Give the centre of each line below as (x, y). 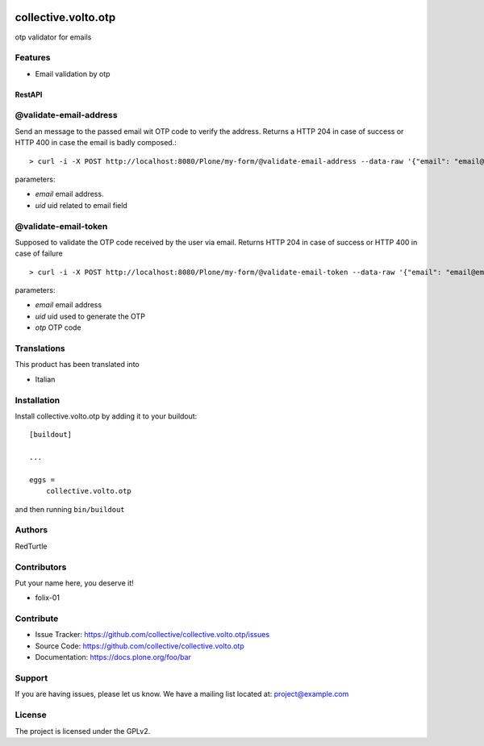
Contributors (41, 567)
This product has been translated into (77, 365)
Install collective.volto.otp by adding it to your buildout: (106, 416)
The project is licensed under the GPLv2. (83, 731)
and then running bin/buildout (70, 509)
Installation (38, 400)
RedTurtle (31, 546)
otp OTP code (58, 327)
